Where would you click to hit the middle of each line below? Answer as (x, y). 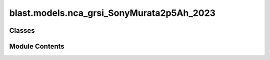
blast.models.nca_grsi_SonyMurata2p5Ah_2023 (112, 13)
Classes (22, 30)
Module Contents (37, 46)
